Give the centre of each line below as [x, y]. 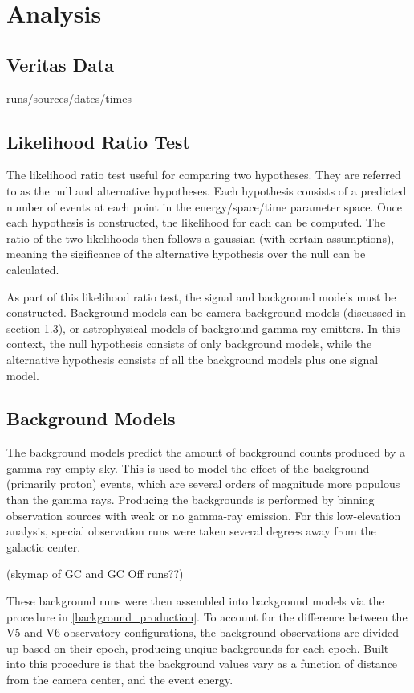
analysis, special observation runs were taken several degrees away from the [191, 531]
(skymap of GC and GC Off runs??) [95, 574]
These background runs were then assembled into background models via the [195, 601]
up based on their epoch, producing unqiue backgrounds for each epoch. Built [198, 648]
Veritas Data [61, 64]
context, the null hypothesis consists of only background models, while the [189, 344]
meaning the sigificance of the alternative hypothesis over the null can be [186, 254]
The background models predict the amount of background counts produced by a [206, 452]
